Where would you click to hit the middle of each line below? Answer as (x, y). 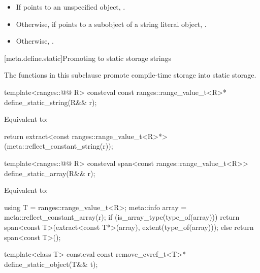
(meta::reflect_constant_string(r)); (59, 146)
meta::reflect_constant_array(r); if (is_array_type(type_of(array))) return (122, 217)
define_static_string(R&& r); (51, 102)
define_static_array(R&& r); (50, 173)
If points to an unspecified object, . (71, 7)
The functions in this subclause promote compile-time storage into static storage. (130, 75)
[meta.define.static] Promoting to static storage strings (88, 58)
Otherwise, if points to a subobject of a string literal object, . (111, 24)
